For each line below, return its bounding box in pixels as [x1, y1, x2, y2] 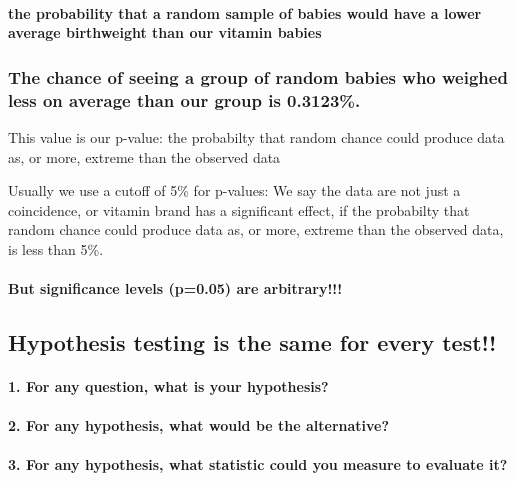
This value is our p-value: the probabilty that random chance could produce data [8, 126, 505, 147]
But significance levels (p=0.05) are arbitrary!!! [8, 278, 343, 299]
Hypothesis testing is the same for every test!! [8, 327, 497, 358]
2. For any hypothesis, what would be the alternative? [8, 415, 390, 436]
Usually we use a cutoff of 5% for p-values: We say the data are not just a [8, 180, 461, 201]
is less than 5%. [8, 238, 104, 259]
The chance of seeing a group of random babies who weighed [8, 64, 508, 89]
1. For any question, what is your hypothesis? [8, 376, 329, 397]
